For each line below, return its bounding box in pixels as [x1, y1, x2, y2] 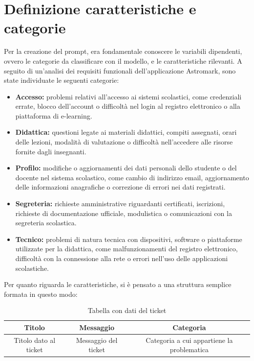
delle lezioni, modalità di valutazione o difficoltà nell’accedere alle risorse [15, 137, 233, 147]
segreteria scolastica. [15, 217, 77, 228]
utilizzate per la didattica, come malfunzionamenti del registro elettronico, [15, 243, 238, 254]
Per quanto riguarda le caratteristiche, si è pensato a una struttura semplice [4, 279, 232, 289]
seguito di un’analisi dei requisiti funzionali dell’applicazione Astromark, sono [4, 65, 236, 75]
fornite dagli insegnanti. [15, 146, 86, 156]
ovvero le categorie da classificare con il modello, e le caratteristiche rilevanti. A [4, 55, 242, 66]
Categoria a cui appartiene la [146, 335, 233, 345]
